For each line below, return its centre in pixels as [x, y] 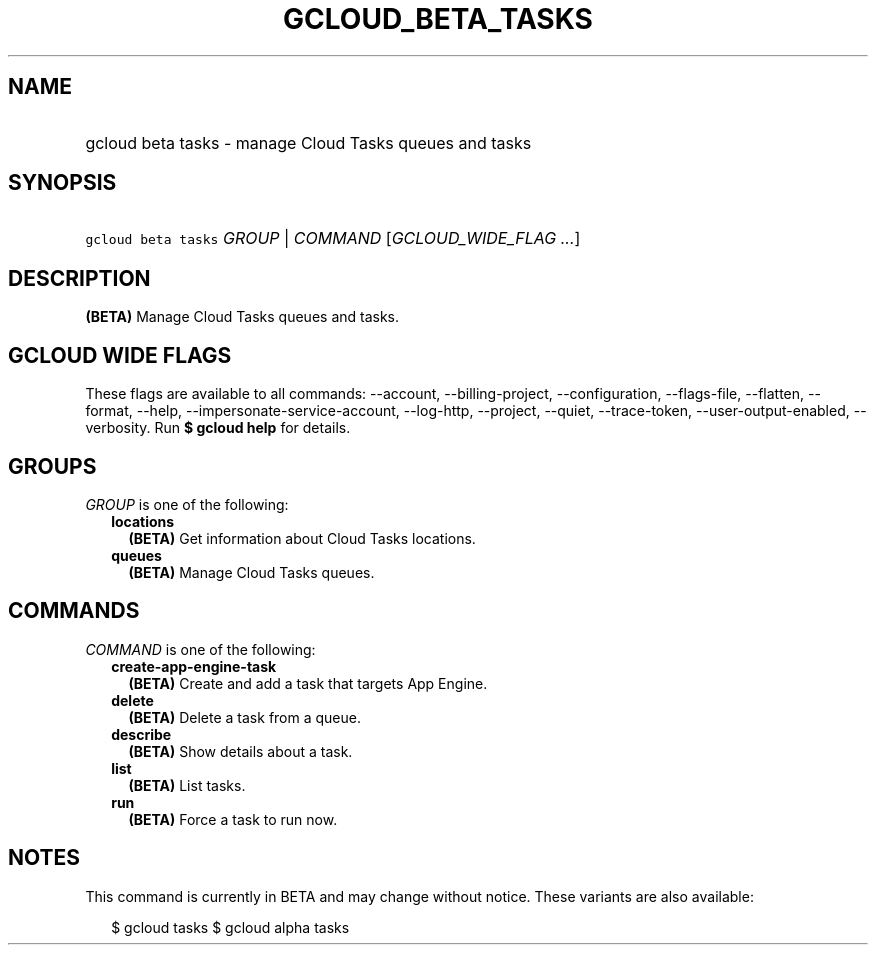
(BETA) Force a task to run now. [233, 819]
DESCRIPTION [79, 278]
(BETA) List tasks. [187, 785]
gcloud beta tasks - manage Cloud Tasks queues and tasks [308, 142]
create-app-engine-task [194, 666]
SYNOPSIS [62, 183]
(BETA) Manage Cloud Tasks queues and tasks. [242, 317]
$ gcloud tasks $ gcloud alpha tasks [230, 927]
